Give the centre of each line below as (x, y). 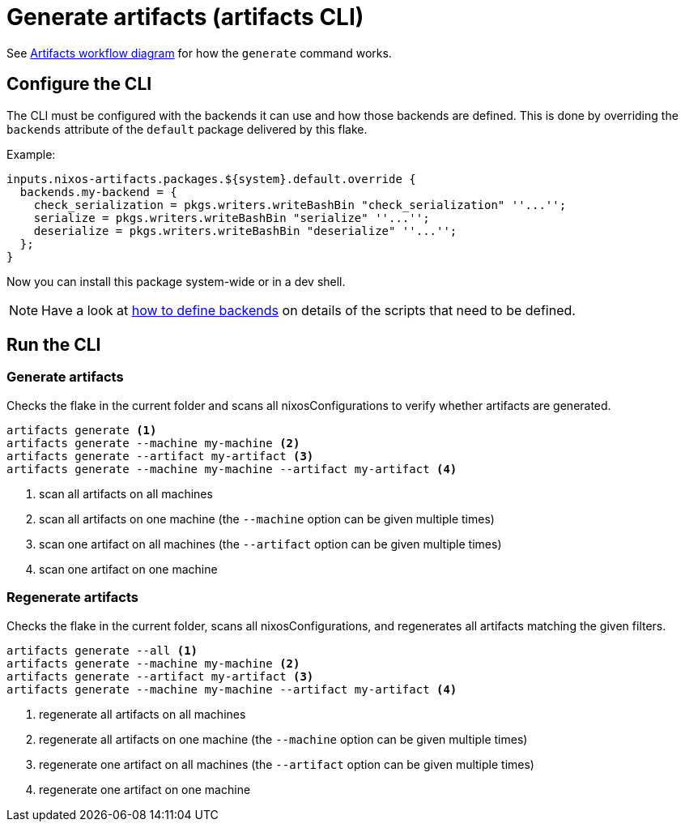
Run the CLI (54, 345)
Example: (31, 154)
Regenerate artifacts (72, 598)
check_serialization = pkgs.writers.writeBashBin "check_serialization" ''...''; (300, 205)
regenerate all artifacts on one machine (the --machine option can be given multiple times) (283, 739)
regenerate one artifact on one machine (145, 789)
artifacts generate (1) (82, 430)
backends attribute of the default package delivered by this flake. (187, 129)
